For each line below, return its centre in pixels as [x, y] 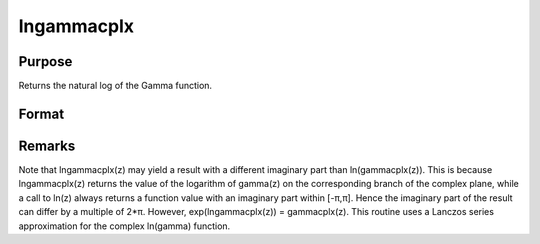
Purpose [45, 61]
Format [41, 113]
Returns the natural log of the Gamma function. [115, 86]
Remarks [47, 145]
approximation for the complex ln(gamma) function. [124, 226]
